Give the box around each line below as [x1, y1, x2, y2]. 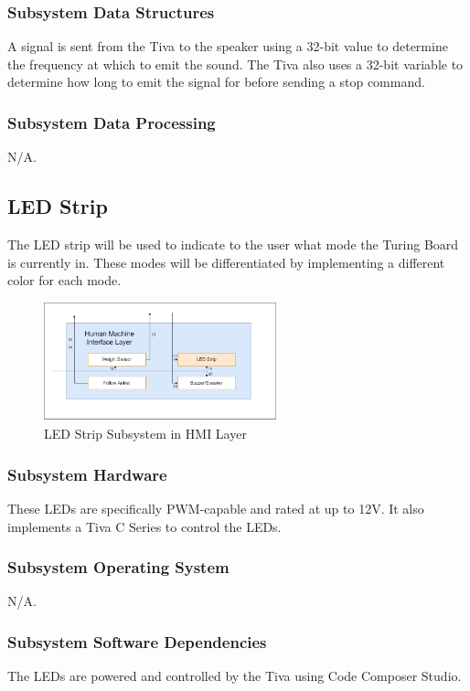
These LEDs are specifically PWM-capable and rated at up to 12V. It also [7, 499, 424, 518]
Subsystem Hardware [7, 462, 167, 485]
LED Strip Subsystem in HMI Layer [44, 424, 247, 443]
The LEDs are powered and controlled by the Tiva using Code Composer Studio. [7, 666, 462, 686]
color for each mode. [7, 271, 122, 290]
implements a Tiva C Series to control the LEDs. [7, 516, 282, 536]
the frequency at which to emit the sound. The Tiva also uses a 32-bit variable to [7, 54, 464, 73]
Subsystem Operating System [7, 556, 230, 579]
